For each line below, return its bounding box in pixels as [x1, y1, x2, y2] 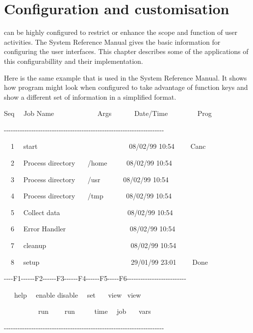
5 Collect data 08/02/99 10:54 [10, 207, 173, 217]
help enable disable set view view [14, 289, 141, 300]
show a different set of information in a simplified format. [4, 91, 177, 102]
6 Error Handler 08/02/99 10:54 [10, 223, 176, 234]
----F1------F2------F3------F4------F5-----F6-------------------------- [4, 273, 186, 283]
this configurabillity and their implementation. [4, 55, 143, 66]
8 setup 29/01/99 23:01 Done [10, 256, 208, 267]
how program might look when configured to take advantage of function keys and [4, 82, 248, 92]
